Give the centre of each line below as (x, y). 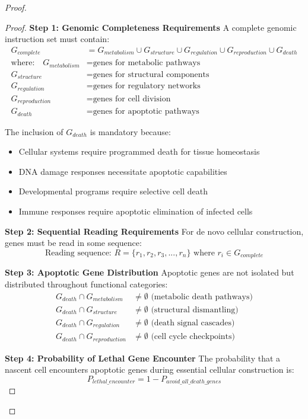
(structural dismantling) (195, 310)
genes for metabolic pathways (147, 63)
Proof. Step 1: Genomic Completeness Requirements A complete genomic (151, 27)
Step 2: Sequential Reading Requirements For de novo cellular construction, (154, 231)
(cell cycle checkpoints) (193, 337)
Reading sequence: (78, 253)
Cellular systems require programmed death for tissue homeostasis (139, 151)
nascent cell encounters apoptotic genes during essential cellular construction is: (150, 370)
